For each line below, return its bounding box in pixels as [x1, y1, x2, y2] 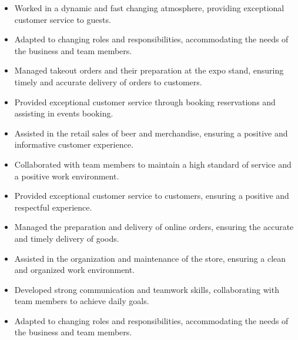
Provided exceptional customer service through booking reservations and [14, 95, 276, 108]
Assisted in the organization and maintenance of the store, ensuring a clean [14, 252, 286, 264]
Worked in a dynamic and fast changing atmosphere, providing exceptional [14, 2, 284, 14]
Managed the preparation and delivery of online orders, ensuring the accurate [14, 221, 294, 233]
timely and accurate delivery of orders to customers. [14, 75, 202, 88]
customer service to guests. [14, 13, 111, 25]
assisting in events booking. [14, 107, 113, 119]
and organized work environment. [14, 264, 135, 276]
